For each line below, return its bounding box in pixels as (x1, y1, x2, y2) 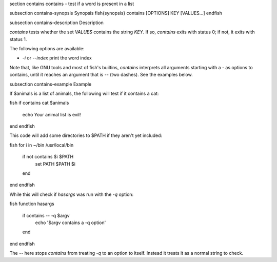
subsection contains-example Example (9, 81, 92, 87)
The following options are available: (9, 45, 85, 51)
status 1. (9, 36, 27, 42)
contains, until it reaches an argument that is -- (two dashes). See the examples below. (9, 72, 193, 78)
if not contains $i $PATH (22, 154, 74, 160)
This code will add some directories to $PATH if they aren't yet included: (9, 132, 163, 138)
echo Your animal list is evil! (22, 111, 82, 117)
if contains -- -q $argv (22, 212, 70, 218)
